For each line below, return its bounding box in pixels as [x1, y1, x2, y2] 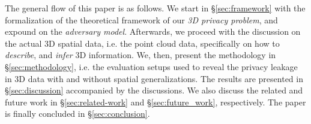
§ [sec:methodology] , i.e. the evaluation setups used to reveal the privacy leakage [5, 60, 298, 72]
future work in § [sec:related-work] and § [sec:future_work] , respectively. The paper [5, 95, 306, 108]
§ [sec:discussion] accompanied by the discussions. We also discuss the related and [5, 84, 303, 96]
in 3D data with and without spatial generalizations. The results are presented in [5, 72, 303, 84]
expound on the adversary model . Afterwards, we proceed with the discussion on [5, 25, 301, 38]
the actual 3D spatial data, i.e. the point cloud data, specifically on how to [5, 37, 280, 49]
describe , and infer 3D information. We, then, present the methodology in [5, 49, 276, 61]
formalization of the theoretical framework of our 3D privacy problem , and [5, 13, 278, 26]
